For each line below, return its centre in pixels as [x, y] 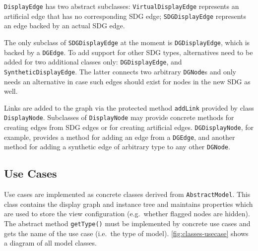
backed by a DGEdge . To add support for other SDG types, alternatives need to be [129, 52]
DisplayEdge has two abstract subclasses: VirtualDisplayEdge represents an [122, 6]
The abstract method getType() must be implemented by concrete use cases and [127, 223]
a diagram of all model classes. [50, 243]
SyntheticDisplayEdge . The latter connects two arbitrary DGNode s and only [120, 71]
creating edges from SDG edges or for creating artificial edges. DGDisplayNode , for [129, 127]
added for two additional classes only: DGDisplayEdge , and [93, 62]
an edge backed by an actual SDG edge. [64, 26]
